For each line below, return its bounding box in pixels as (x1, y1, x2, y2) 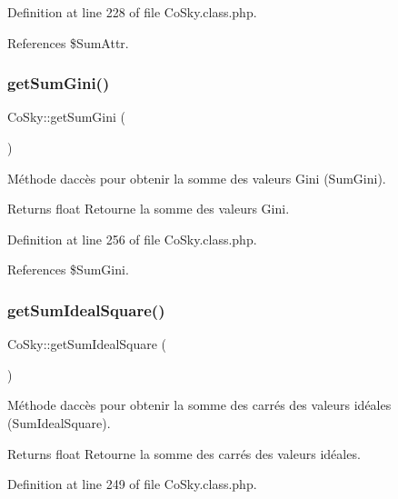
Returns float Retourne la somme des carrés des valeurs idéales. (7, 444, 361, 463)
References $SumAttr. (7, 33, 129, 52)
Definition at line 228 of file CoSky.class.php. (7, 3, 257, 21)
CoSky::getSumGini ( (7, 107, 126, 126)
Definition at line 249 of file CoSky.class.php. (7, 474, 257, 494)
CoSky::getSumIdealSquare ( (7, 334, 167, 354)
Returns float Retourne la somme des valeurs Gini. (7, 199, 290, 218)
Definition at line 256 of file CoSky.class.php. (7, 229, 257, 248)
